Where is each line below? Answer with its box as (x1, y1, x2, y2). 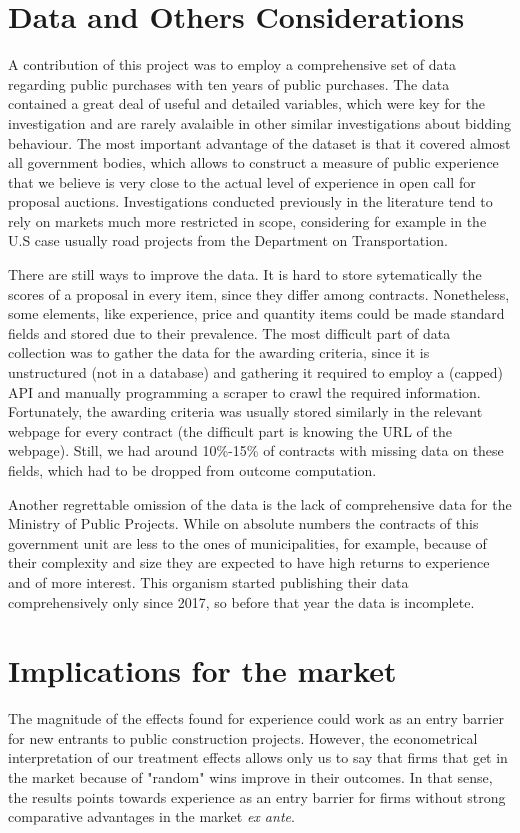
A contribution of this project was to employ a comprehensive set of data (8, 54, 457, 75)
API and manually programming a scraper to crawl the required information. (8, 381, 481, 402)
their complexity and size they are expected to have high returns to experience (8, 552, 490, 573)
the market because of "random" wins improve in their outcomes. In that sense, (8, 767, 493, 788)
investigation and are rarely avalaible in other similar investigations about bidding (8, 112, 512, 133)
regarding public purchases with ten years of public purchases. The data (8, 73, 450, 94)
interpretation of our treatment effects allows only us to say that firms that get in (8, 747, 508, 768)
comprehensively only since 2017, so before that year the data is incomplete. (8, 591, 475, 612)
